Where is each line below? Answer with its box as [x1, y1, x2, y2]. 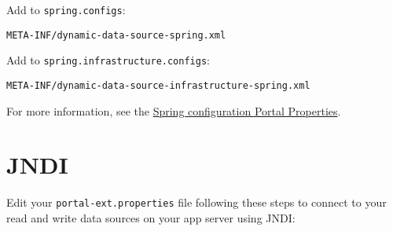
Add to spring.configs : [6, 2, 126, 17]
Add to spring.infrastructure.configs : [6, 52, 210, 68]
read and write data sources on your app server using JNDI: [6, 210, 296, 225]
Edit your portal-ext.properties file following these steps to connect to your [6, 194, 387, 211]
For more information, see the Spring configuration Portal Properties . [6, 102, 341, 119]
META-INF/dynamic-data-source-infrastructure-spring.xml [6, 79, 310, 91]
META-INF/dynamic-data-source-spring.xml [6, 29, 226, 41]
